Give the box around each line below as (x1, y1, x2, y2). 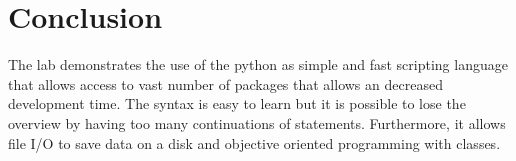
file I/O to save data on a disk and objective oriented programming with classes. (8, 132, 501, 153)
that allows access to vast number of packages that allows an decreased (8, 73, 443, 94)
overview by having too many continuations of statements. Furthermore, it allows (8, 112, 506, 133)
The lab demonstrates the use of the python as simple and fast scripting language (8, 54, 508, 75)
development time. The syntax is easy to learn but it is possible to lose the (8, 93, 466, 114)
